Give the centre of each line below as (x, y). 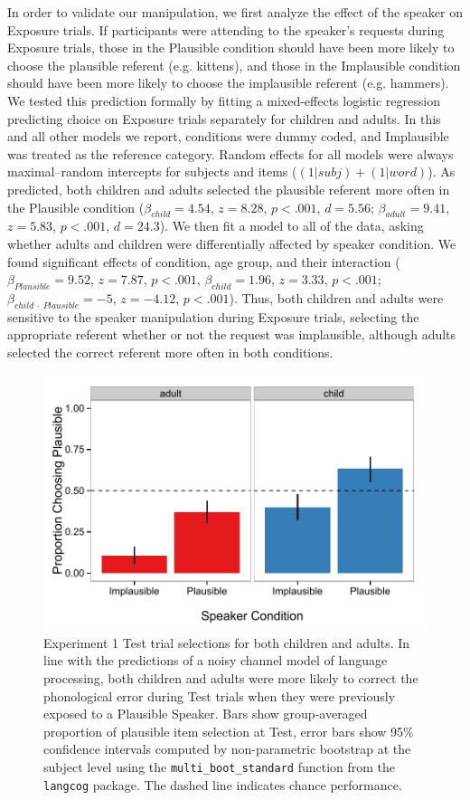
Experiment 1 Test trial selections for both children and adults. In (227, 642)
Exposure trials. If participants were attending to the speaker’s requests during (226, 29)
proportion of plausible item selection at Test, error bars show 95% (229, 731)
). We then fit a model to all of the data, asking (291, 226)
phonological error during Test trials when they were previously (220, 695)
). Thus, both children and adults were (336, 297)
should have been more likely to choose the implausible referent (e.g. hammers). (228, 83)
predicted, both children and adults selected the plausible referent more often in (229, 189)
